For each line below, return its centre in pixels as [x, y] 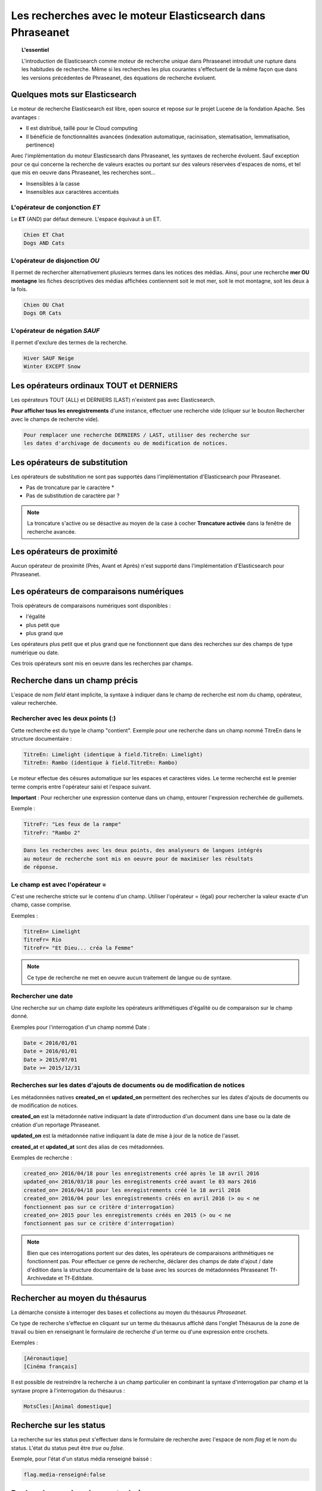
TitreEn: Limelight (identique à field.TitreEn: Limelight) [113, 754]
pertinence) [40, 145]
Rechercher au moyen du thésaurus [79, 1298]
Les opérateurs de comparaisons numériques [97, 591]
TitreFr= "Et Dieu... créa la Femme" [79, 948]
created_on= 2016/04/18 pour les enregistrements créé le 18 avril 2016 [132, 1190]
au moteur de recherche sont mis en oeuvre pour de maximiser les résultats [138, 859]
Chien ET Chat [44, 235]
